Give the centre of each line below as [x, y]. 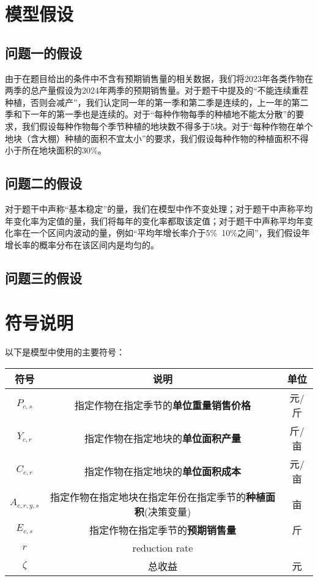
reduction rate [163, 547]
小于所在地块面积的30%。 [56, 150]
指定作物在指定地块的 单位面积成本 [163, 471]
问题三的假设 [43, 277]
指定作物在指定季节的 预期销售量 [163, 530]
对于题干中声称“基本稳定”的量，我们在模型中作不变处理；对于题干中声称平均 [159, 208]
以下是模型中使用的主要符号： [65, 352]
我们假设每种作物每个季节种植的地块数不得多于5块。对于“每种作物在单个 [167, 126]
